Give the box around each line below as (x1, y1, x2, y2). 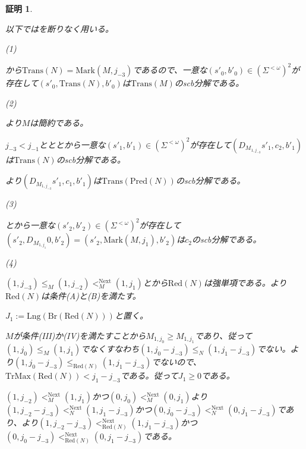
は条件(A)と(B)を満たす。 (41, 289, 141, 302)
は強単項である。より (203, 276, 287, 288)
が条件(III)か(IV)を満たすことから (13, 329, 146, 342)
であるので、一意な (133, 64, 207, 76)
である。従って (120, 369, 178, 382)
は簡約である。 (30, 117, 89, 129)
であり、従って (194, 329, 253, 342)
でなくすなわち (81, 343, 140, 355)
